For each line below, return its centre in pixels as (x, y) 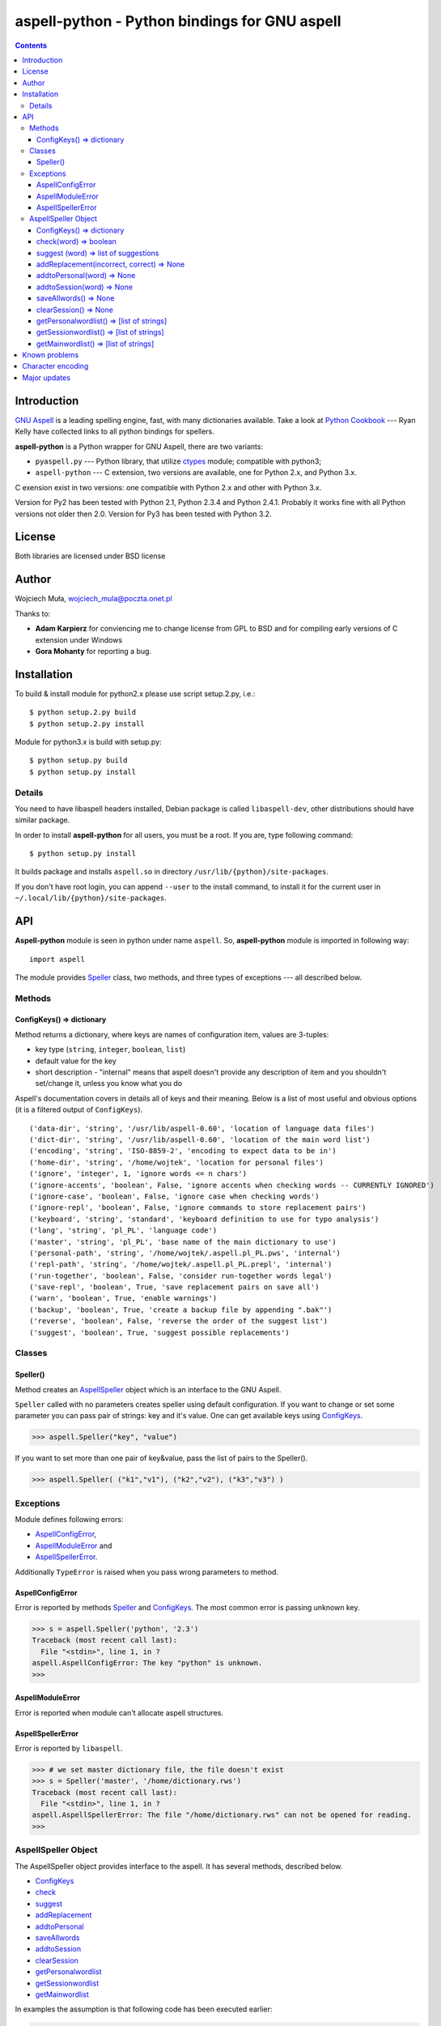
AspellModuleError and (74, 1545)
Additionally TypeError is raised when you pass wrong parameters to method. (147, 1571)
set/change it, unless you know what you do (109, 1084)
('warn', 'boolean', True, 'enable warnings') (123, 1298)
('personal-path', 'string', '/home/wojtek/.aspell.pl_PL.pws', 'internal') (185, 1253)
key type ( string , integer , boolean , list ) (110, 1049)
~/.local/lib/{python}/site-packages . (91, 898)
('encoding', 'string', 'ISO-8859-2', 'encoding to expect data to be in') (183, 1151)
